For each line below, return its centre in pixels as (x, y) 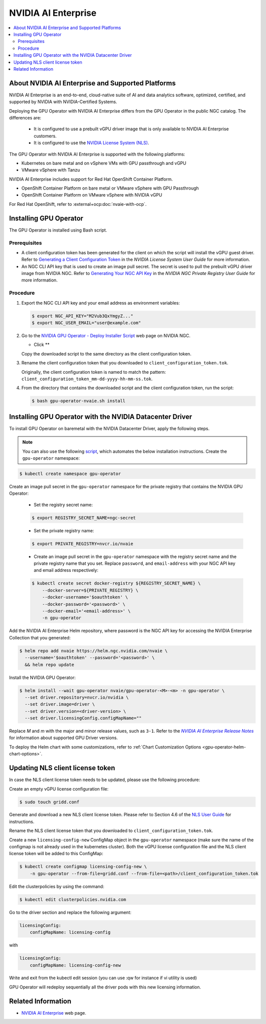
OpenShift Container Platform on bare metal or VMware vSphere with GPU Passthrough (110, 188)
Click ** (42, 345)
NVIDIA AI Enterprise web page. (54, 1013)
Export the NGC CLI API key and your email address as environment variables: (100, 303)
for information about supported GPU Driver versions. (64, 738)
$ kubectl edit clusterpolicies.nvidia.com (73, 899)
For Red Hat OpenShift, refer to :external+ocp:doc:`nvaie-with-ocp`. (78, 204)
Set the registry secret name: (63, 505)
